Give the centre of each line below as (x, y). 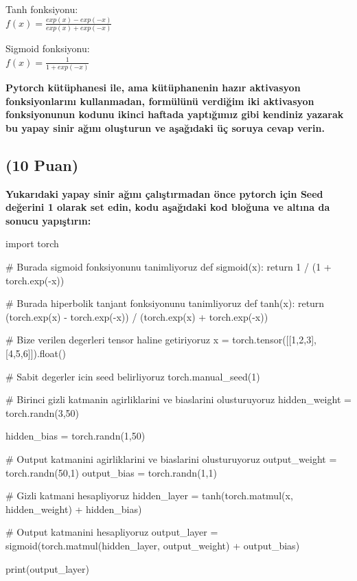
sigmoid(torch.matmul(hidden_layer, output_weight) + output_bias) (153, 545)
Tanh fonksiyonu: (42, 9)
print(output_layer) (47, 568)
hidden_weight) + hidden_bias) (74, 509)
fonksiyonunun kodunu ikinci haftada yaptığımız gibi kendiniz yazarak (175, 114)
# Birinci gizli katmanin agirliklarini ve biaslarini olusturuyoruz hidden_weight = (178, 399)
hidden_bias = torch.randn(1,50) (76, 436)
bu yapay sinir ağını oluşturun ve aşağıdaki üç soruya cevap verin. (165, 127)
